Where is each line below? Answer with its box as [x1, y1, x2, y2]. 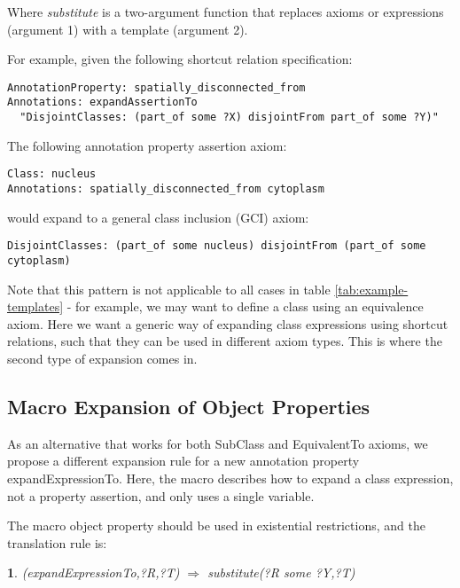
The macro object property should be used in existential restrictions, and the [7, 516, 425, 535]
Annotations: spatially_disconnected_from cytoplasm [7, 183, 324, 195]
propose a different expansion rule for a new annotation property [7, 451, 360, 470]
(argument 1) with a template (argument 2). [7, 20, 248, 38]
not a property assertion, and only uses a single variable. [7, 486, 315, 505]
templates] [7, 297, 64, 316]
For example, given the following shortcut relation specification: [7, 50, 353, 68]
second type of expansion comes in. [7, 349, 198, 367]
